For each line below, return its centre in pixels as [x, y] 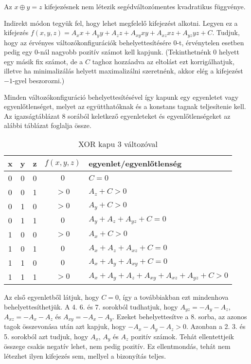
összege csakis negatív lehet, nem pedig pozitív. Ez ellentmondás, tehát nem [117, 346]
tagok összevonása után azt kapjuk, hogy [65, 326]
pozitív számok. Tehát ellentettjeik [182, 336]
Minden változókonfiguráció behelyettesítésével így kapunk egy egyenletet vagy [121, 97]
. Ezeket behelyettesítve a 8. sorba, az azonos [180, 317]
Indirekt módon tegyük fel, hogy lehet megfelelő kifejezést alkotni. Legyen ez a [121, 23]
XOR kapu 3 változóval [118, 144]
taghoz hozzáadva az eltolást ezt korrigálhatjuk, [163, 61]
